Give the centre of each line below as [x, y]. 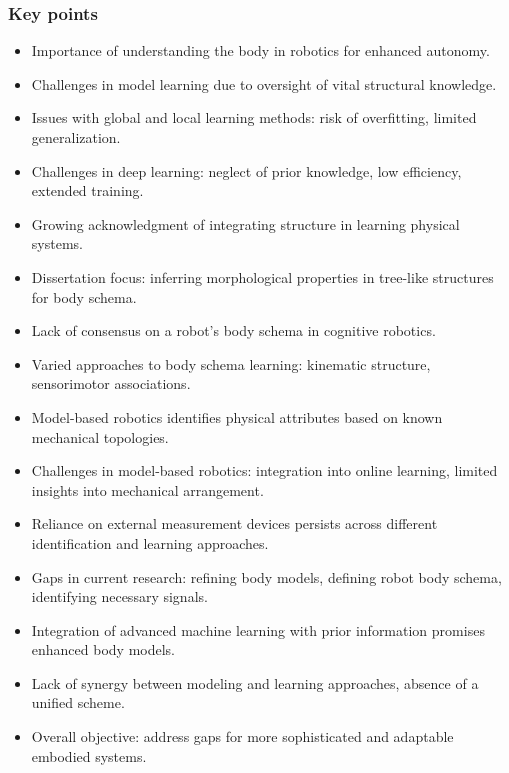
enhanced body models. [103, 649]
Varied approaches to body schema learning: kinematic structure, [231, 363]
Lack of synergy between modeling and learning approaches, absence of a [255, 682]
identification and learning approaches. [150, 542]
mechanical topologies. [100, 436]
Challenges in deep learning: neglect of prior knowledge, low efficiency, [246, 170]
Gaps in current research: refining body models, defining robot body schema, [266, 576]
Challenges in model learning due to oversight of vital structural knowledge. [264, 83]
